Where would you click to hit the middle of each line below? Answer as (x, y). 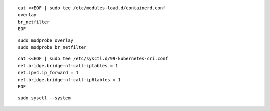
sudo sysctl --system (44, 98)
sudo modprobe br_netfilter (52, 47)
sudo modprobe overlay (46, 40)
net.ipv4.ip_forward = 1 (48, 73)
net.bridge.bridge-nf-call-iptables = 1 (68, 65)
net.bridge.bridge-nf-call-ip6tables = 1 (69, 79)
